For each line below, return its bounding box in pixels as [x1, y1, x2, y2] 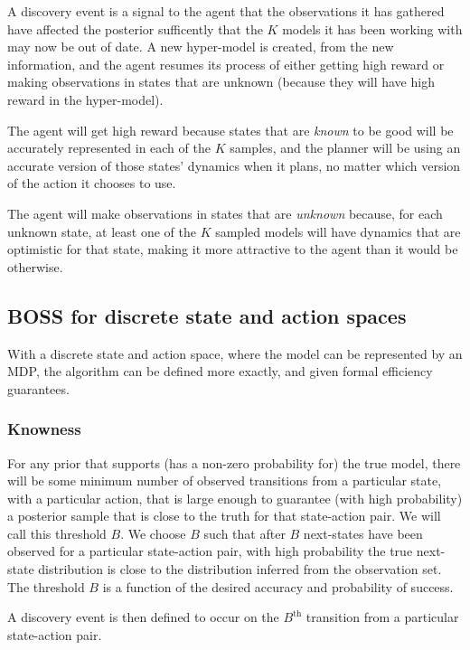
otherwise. [7, 257, 63, 276]
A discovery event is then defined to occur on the [7, 608, 279, 626]
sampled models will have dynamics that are [215, 221, 461, 240]
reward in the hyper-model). [7, 89, 164, 108]
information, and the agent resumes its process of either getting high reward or [7, 54, 445, 73]
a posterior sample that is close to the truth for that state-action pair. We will [7, 506, 441, 525]
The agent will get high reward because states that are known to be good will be [7, 120, 454, 139]
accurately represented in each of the [7, 138, 211, 157]
